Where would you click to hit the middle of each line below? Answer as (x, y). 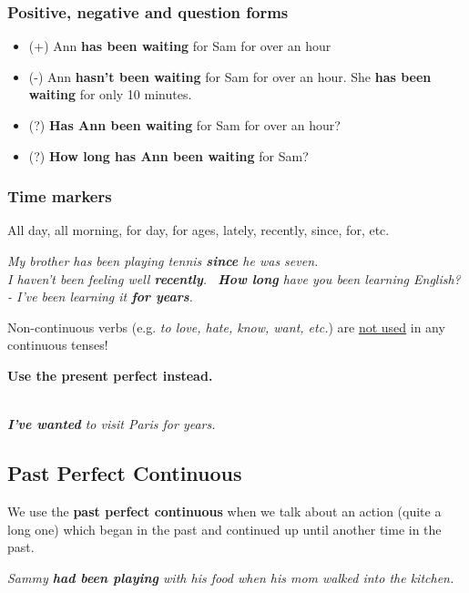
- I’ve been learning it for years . (100, 296)
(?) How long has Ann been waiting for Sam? (168, 155)
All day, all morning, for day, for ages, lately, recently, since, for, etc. (199, 230)
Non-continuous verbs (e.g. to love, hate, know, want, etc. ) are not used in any (226, 327)
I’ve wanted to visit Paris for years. (112, 424)
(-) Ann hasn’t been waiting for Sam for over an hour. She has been (230, 76)
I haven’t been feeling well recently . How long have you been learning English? (234, 278)
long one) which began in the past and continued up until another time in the (224, 529)
